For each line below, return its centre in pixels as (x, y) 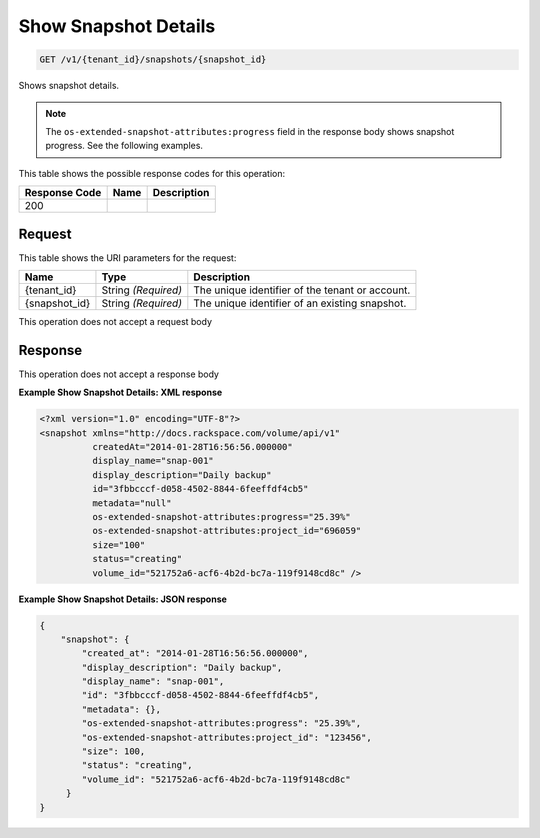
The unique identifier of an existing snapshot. (300, 303)
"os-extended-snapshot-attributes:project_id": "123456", (226, 737)
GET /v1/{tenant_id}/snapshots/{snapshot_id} (153, 59)
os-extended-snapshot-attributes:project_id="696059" (226, 531)
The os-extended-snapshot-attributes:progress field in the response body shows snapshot (250, 131)
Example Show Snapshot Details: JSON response (122, 599)
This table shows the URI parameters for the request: (127, 257)
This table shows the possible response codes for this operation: (152, 173)
